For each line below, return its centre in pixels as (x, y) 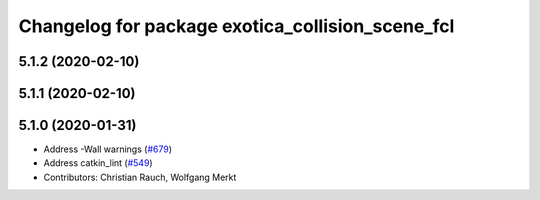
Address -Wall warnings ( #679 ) (107, 149)
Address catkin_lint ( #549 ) (98, 163)
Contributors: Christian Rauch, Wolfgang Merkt (140, 177)
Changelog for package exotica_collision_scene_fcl (236, 26)
